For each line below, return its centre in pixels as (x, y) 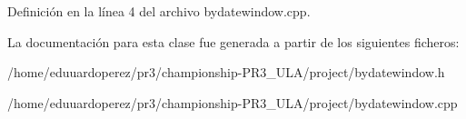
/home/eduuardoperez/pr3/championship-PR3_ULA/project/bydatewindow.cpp (233, 102)
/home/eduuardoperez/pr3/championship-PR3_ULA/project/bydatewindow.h (226, 72)
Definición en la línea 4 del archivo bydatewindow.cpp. (159, 11)
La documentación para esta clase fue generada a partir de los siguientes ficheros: (233, 41)
